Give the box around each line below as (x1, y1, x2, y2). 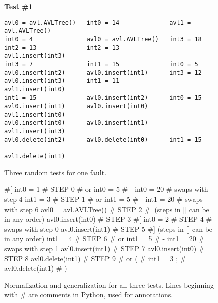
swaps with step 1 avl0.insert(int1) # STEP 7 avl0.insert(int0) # (4, 243, 205, 253)
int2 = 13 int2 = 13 (4, 44, 120, 51)
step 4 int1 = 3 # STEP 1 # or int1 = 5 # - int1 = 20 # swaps (4, 193, 203, 204)
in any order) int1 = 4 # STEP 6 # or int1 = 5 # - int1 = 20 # (4, 233, 205, 244)
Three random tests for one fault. (4, 167, 107, 177)
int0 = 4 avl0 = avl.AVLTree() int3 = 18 (4, 35, 202, 43)
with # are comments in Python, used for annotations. (4, 289, 173, 300)
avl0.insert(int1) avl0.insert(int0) (4, 103, 148, 110)
